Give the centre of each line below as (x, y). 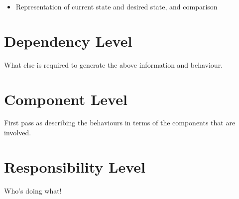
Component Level (66, 99)
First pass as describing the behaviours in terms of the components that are (120, 123)
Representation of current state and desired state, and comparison (117, 6)
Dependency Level (68, 41)
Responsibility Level (75, 166)
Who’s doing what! (33, 190)
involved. (18, 133)
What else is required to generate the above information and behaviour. (114, 64)
